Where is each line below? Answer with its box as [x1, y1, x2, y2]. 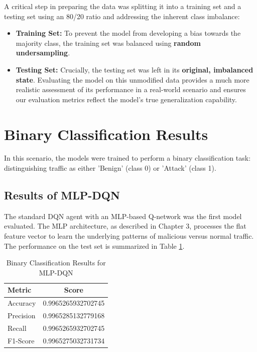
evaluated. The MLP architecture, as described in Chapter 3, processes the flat [4, 221, 246, 231]
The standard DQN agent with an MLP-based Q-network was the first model [4, 210, 242, 221]
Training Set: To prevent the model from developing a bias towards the [16, 28, 241, 38]
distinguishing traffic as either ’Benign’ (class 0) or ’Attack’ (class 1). [4, 163, 216, 173]
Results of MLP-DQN [4, 187, 120, 203]
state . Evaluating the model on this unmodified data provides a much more [16, 74, 249, 85]
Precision [8, 310, 36, 321]
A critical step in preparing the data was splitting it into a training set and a [4, 1, 241, 11]
